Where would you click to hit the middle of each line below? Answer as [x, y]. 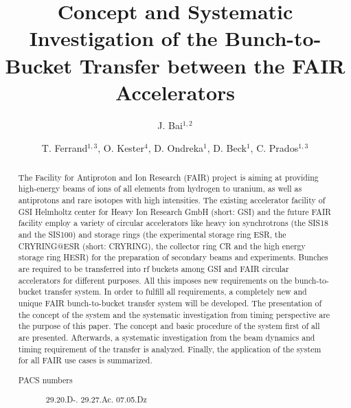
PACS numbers [45, 379]
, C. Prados [274, 148]
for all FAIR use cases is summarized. [85, 360]
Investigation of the [123, 38]
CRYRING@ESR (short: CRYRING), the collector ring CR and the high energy [162, 246]
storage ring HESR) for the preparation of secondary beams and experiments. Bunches [173, 257]
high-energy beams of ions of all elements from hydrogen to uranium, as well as [160, 189]
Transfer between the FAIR [212, 65]
